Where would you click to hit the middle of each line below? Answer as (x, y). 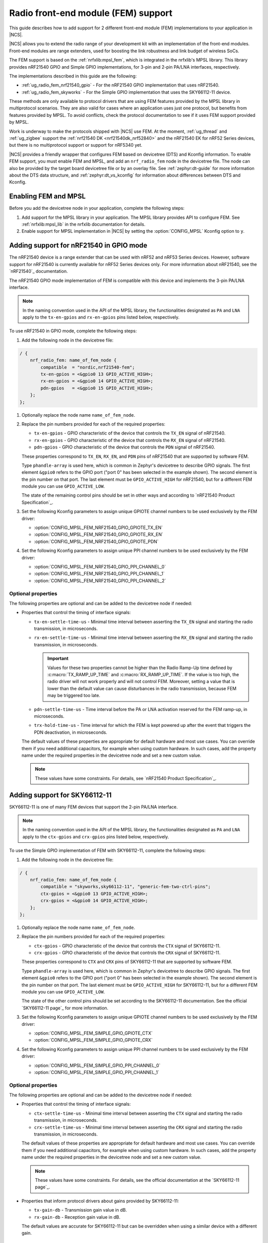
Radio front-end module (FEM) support (91, 13)
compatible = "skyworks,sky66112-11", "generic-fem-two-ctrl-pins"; (126, 887)
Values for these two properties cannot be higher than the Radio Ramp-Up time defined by (140, 667)
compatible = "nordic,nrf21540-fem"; (88, 367)
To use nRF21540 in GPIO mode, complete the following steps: (73, 331)
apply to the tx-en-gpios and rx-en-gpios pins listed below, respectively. (101, 317)
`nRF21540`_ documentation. (38, 271)
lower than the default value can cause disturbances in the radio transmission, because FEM (142, 688)
